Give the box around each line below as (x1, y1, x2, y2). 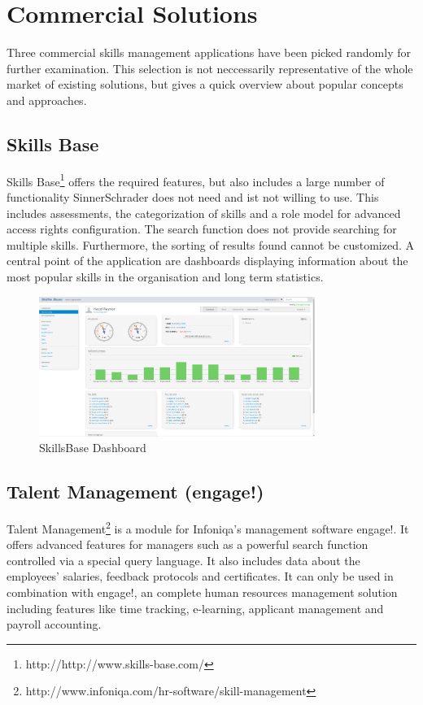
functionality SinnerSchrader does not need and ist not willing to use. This (7, 188, 379, 205)
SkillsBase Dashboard (39, 439, 146, 456)
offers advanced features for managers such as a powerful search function (7, 536, 368, 553)
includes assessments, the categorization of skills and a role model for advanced (7, 204, 401, 221)
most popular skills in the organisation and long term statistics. (7, 268, 324, 285)
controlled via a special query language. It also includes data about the (7, 551, 360, 568)
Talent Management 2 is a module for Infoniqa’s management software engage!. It (7, 517, 409, 537)
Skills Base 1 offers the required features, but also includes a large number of (7, 170, 385, 189)
